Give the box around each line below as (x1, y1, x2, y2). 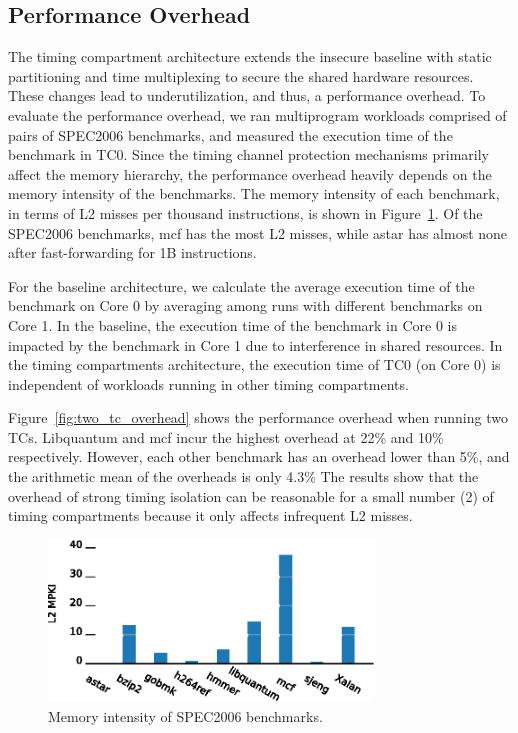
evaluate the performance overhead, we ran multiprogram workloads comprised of (8, 104, 507, 125)
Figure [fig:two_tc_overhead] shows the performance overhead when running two (8, 407, 508, 428)
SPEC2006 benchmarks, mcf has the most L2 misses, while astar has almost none (8, 222, 508, 243)
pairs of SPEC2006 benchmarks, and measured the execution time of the (8, 124, 453, 145)
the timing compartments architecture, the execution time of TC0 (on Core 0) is (8, 354, 501, 375)
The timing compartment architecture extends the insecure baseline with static (8, 46, 492, 67)
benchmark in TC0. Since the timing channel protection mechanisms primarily (8, 144, 489, 165)
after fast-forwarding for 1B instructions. (8, 242, 257, 263)
